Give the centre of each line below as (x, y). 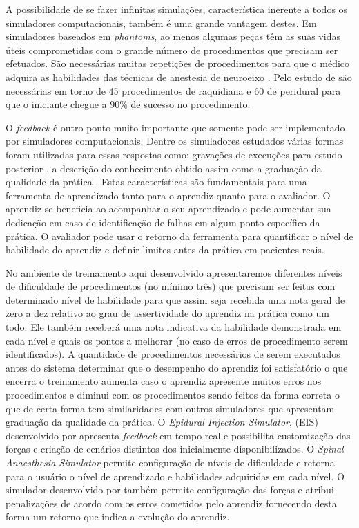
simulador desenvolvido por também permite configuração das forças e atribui (170, 490)
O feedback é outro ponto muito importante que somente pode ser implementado (175, 127)
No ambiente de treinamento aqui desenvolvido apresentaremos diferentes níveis (174, 272)
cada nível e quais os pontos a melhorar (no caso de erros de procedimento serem (177, 340)
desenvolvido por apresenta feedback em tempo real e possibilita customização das (178, 435)
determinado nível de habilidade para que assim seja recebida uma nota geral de (175, 299)
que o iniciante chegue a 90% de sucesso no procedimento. (128, 104)
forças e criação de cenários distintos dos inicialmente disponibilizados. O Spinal (175, 449)
